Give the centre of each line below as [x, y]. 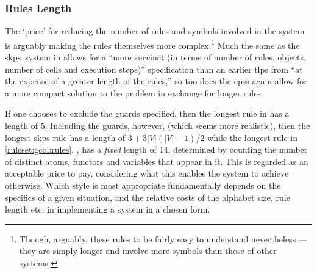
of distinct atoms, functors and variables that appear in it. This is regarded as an [157, 161]
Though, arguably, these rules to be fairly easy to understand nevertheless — [163, 238]
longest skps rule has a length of [65, 137]
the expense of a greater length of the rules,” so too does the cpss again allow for [156, 81]
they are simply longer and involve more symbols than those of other [148, 251]
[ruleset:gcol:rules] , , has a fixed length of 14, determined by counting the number [156, 149]
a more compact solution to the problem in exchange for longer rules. [134, 93]
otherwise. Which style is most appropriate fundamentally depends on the [143, 185]
